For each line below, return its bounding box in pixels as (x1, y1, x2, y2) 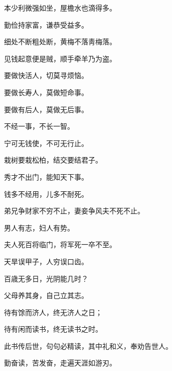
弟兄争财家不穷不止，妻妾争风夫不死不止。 (4, 205, 144, 216)
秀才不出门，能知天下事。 (4, 171, 88, 182)
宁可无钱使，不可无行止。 (4, 137, 88, 148)
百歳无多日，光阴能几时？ (4, 273, 88, 283)
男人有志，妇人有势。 (4, 222, 74, 233)
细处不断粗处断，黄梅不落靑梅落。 (4, 36, 116, 47)
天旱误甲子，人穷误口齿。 (4, 256, 88, 266)
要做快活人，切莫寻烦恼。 (4, 70, 88, 81)
